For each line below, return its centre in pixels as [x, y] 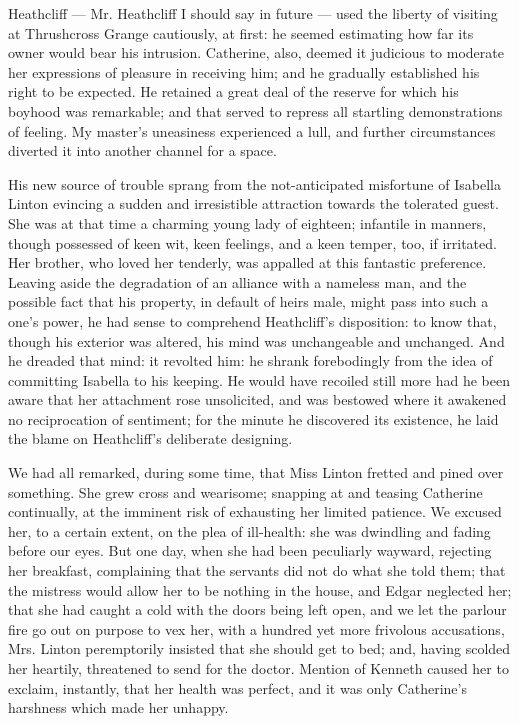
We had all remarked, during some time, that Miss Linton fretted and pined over [256, 472]
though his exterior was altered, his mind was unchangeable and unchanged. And [256, 340]
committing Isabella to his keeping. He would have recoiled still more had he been [259, 379]
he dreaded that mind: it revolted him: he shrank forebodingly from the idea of [250, 360]
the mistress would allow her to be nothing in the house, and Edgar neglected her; [260, 589]
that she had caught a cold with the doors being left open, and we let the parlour [257, 609]
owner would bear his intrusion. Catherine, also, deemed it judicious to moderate [256, 52]
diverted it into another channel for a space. [142, 150]
